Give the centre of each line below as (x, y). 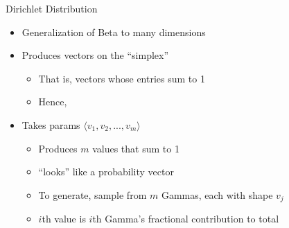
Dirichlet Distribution (52, 8)
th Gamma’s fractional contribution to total (186, 219)
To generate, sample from (93, 194)
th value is (64, 219)
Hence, (53, 102)
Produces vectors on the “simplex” (95, 55)
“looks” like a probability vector (106, 172)
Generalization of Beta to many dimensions (114, 32)
